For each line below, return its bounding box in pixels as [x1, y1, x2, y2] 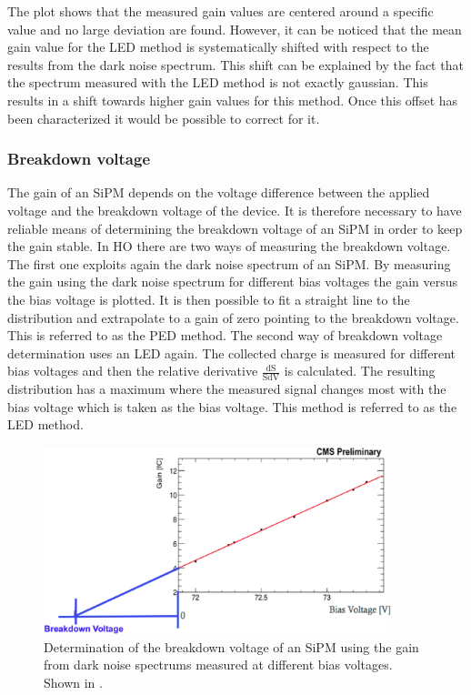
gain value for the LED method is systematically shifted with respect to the [7, 37, 429, 56]
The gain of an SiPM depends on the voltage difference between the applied [7, 183, 430, 202]
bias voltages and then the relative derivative [7, 361, 258, 380]
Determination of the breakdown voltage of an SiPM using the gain [44, 637, 419, 656]
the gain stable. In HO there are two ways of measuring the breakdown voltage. [7, 237, 451, 256]
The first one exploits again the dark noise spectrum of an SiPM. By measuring [7, 254, 451, 273]
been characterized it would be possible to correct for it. [7, 108, 320, 127]
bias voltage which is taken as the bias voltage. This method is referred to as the [7, 397, 457, 416]
